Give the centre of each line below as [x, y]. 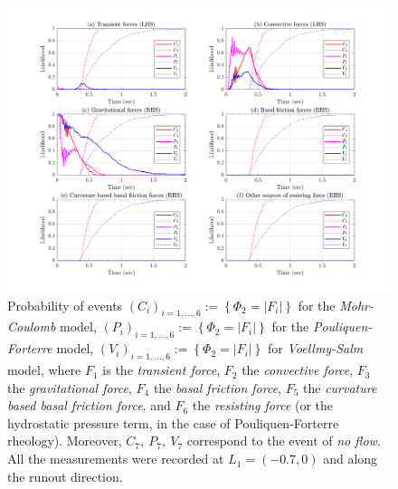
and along [351, 459]
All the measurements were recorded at [116, 459]
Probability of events [65, 305]
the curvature [340, 387]
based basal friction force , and [89, 405]
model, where [44, 370]
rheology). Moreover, [65, 441]
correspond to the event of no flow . [284, 441]
